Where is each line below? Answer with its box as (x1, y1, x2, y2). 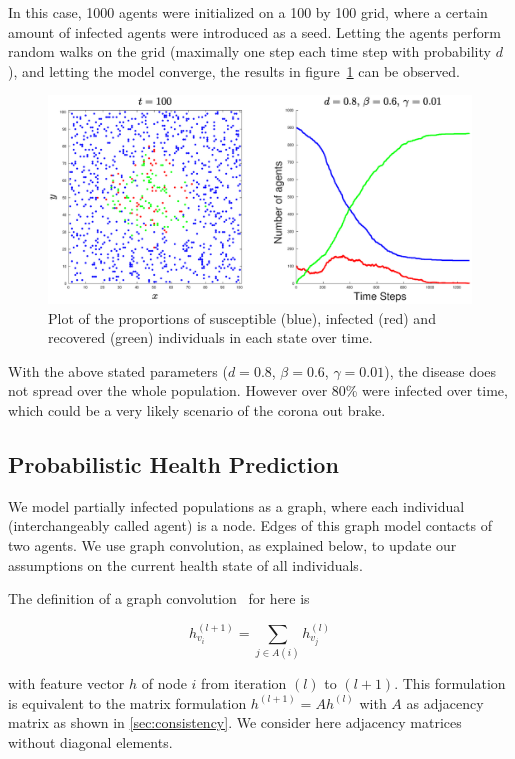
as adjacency (406, 692, 484, 713)
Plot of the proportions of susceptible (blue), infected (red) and (48, 307, 436, 328)
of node (141, 672, 187, 693)
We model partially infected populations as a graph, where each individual (8, 495, 465, 516)
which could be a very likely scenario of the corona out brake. (8, 400, 386, 421)
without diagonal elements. (8, 731, 173, 752)
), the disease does (384, 360, 497, 381)
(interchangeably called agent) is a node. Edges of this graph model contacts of (8, 515, 492, 536)
